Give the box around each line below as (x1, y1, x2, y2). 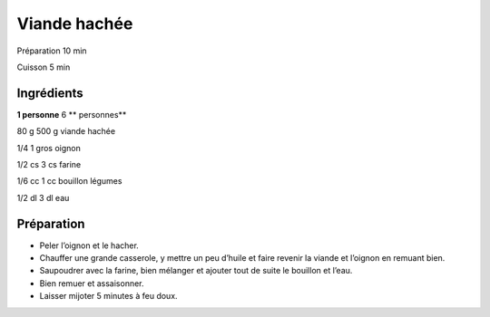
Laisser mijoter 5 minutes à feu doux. (39, 291, 178, 302)
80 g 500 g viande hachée (16, 126, 116, 137)
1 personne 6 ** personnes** (16, 109, 127, 120)
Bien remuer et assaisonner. (39, 277, 144, 289)
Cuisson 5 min (16, 62, 71, 72)
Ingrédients (16, 85, 83, 101)
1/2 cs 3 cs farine (16, 159, 82, 170)
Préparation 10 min (16, 45, 87, 56)
